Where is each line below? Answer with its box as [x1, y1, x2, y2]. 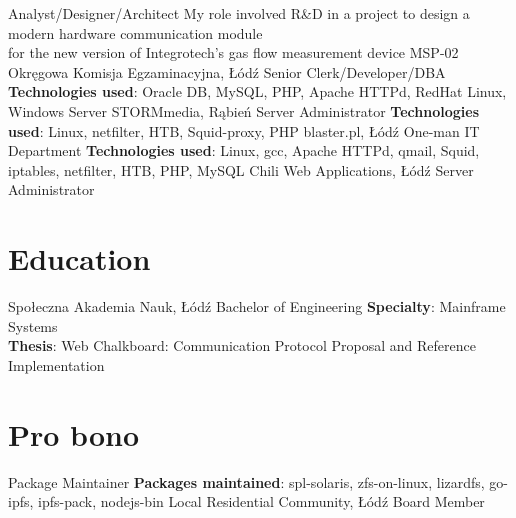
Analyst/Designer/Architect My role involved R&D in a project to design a [8, 3, 470, 23]
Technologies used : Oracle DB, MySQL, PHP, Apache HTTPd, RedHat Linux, [8, 81, 507, 102]
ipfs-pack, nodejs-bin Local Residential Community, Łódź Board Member [38, 491, 485, 512]
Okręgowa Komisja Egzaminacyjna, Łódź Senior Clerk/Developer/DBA [8, 61, 446, 82]
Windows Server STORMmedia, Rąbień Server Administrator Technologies [8, 100, 480, 121]
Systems [8, 315, 58, 336]
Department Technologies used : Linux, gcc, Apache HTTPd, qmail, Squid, [8, 140, 480, 161]
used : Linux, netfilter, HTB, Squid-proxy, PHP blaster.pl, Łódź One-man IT [8, 120, 480, 141]
